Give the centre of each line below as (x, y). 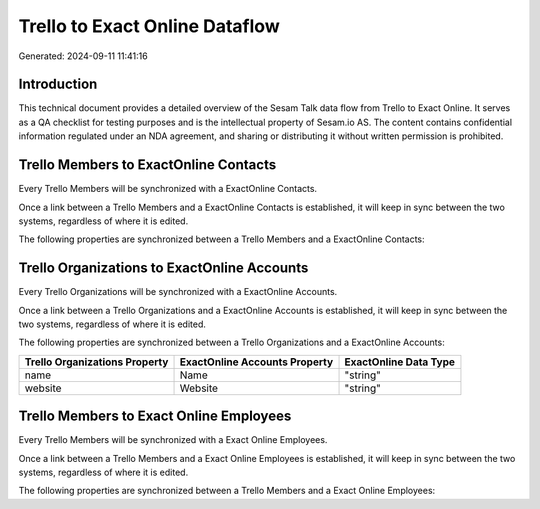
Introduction (58, 84)
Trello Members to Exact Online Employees (155, 416)
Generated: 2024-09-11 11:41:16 (83, 56)
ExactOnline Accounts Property (256, 362)
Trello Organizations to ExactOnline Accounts (163, 268)
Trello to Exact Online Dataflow (149, 26)
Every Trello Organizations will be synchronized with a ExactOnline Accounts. (178, 292)
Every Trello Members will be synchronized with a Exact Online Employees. (173, 440)
